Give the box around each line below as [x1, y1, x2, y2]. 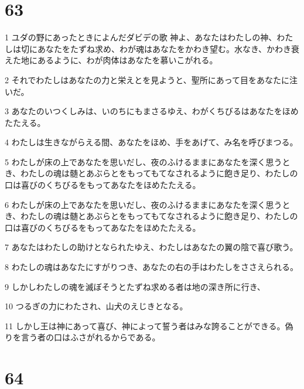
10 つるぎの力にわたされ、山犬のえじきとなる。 [5, 300, 188, 312]
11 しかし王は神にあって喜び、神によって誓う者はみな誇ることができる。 [5, 319, 285, 332]
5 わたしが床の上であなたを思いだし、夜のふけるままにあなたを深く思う [5, 155, 282, 168]
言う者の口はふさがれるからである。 [21, 331, 160, 343]
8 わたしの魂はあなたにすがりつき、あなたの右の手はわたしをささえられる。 [5, 261, 298, 273]
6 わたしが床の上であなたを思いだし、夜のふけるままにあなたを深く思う [5, 198, 282, 210]
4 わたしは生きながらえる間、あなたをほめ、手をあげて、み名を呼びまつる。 [5, 136, 298, 148]
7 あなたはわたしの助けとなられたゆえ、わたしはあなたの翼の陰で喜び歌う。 [5, 241, 298, 253]
